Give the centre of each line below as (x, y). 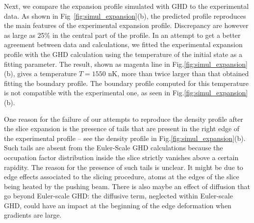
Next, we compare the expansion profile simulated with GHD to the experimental (127, 6)
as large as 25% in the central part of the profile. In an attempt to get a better (122, 35)
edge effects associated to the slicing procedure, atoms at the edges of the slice (122, 177)
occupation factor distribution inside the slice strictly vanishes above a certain (121, 157)
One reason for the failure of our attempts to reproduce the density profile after (124, 119)
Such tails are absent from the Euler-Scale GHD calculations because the (114, 148)
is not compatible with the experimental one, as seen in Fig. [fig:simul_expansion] (126, 93)
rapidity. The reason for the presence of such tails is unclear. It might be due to (124, 167)
